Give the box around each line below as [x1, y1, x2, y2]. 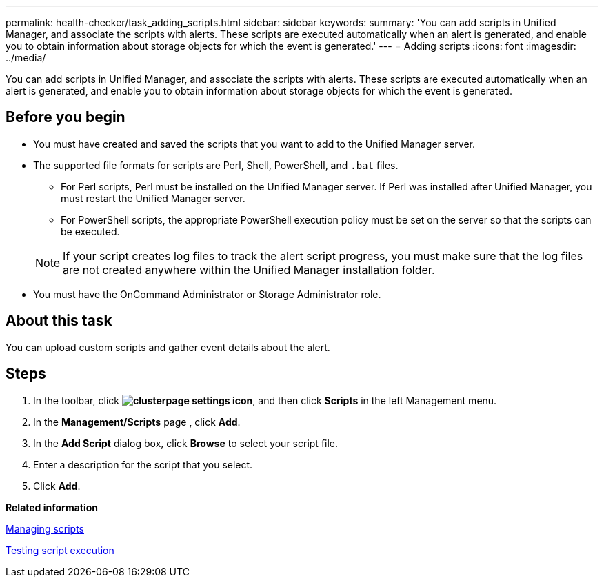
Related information [6, 501, 99, 513]
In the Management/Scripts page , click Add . [33, 415, 241, 428]
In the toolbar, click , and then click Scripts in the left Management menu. [33, 394, 497, 406]
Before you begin [6, 108, 125, 126]
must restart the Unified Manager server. [61, 192, 245, 204]
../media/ [6, 52, 46, 63]
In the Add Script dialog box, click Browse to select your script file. [33, 437, 339, 449]
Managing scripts [6, 522, 85, 535]
